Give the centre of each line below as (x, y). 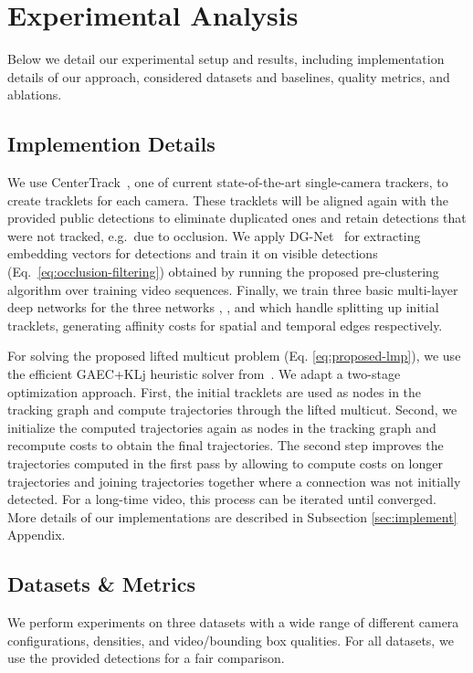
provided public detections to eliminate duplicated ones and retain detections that (237, 218)
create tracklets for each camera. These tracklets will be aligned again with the (228, 200)
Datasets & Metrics (102, 584)
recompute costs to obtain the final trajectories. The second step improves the (226, 445)
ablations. (35, 95)
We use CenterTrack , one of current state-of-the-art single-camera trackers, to (228, 182)
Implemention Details (111, 144)
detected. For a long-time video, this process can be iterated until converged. (222, 499)
